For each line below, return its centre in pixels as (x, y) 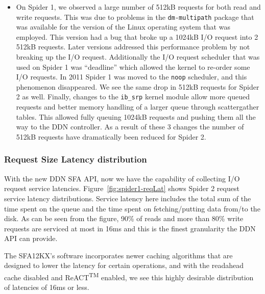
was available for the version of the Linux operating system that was (123, 27)
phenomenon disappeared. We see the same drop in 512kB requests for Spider (138, 86)
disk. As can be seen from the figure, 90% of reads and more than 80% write (124, 218)
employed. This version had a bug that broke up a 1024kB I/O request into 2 (137, 36)
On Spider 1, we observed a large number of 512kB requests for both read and (138, 7)
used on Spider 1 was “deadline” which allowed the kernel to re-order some (133, 66)
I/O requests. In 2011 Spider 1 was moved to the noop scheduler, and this (131, 77)
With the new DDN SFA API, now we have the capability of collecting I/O (122, 178)
